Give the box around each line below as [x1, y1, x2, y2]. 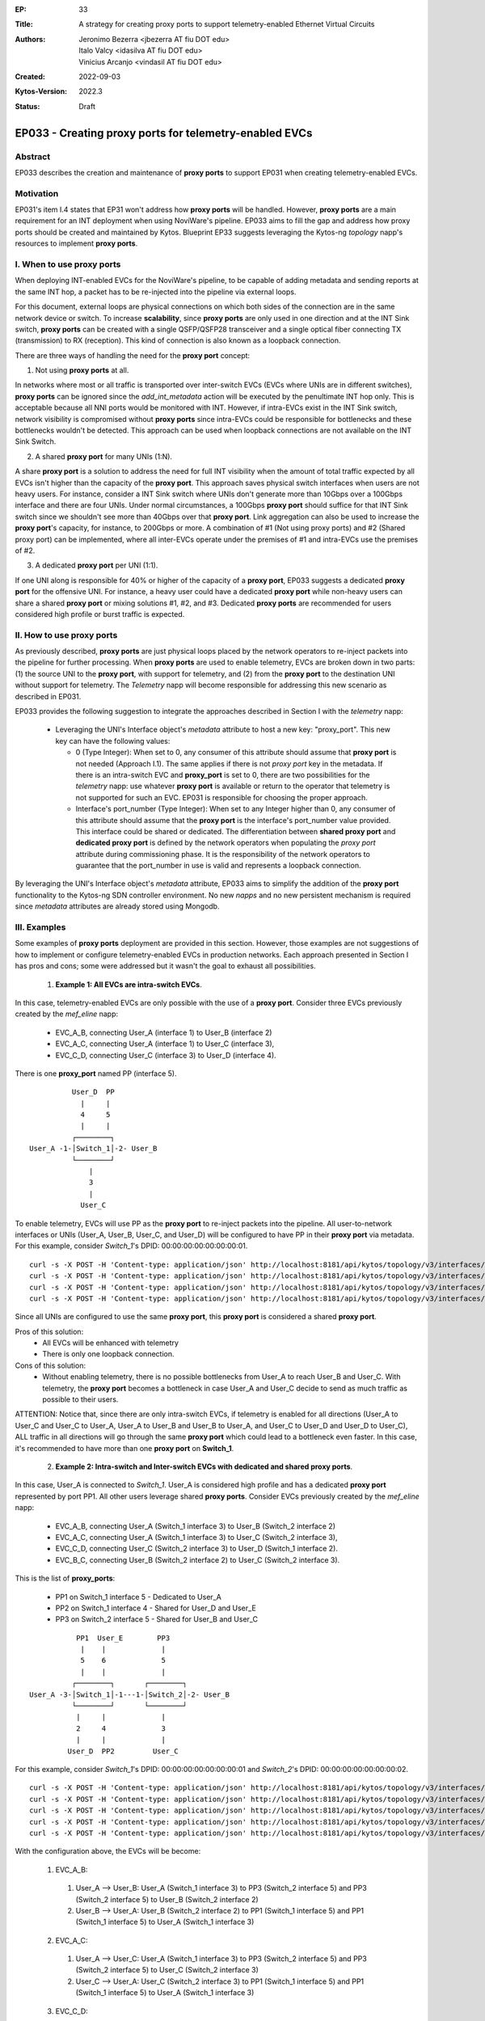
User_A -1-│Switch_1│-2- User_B [29, 1144, 158, 1154]
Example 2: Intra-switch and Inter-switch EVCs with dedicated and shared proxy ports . [55, 1462, 353, 1471]
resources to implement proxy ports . [15, 238, 138, 248]
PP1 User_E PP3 [75, 1633, 171, 1643]
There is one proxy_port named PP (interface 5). [15, 1068, 177, 1078]
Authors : [15, 34, 46, 44]
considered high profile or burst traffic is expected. [15, 609, 185, 618]
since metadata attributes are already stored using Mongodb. [15, 901, 220, 911]
